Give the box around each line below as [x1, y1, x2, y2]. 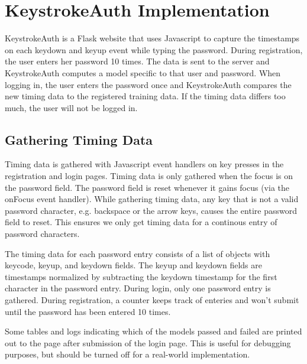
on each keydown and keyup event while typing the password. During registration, [5, 43, 303, 56]
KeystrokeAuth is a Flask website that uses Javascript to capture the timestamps [5, 32, 300, 44]
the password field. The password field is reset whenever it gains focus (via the [5, 181, 290, 193]
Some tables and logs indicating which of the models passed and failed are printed [5, 325, 302, 337]
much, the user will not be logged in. [5, 101, 138, 113]
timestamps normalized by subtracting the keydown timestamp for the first [5, 270, 277, 282]
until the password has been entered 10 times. [5, 305, 171, 317]
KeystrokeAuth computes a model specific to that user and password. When [5, 66, 281, 79]
